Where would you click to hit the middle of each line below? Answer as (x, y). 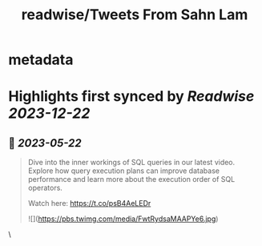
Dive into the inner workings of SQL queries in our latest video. (131, 163)
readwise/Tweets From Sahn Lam (135, 15)
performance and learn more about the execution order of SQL (131, 179)
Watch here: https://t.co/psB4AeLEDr (89, 204)
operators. (45, 188)
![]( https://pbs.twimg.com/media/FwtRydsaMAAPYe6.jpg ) (123, 219)
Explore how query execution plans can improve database (124, 171)
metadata (41, 60)
